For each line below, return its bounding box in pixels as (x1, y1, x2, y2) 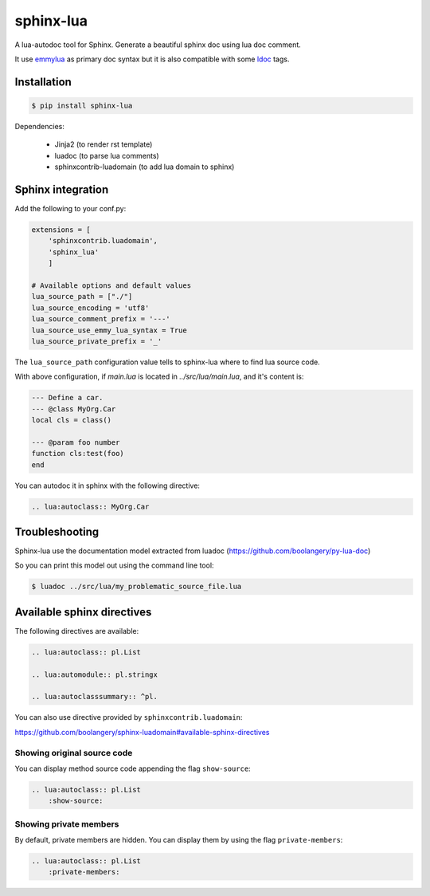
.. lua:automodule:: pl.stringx (31, 670, 158, 679)
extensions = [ (31, 225, 91, 234)
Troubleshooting (14, 525, 100, 538)
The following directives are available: (14, 626, 139, 635)
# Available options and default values (31, 281, 191, 290)
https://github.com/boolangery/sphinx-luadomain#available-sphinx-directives (14, 727, 270, 737)
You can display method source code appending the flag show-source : (14, 764, 251, 773)
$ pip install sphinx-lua (31, 100, 133, 110)
